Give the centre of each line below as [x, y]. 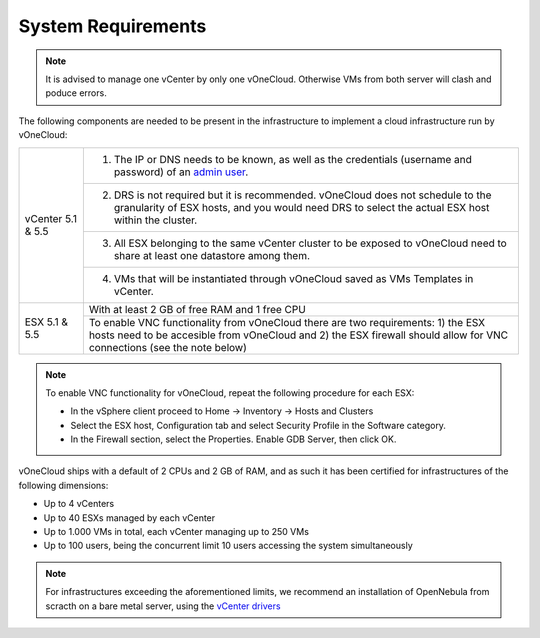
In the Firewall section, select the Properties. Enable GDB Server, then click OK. [233, 439]
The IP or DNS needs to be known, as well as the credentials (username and [292, 159]
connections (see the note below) [167, 347]
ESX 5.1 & [46, 322]
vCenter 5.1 [50, 218]
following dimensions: [63, 485]
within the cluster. [155, 220]
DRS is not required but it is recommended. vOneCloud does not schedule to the [302, 195]
